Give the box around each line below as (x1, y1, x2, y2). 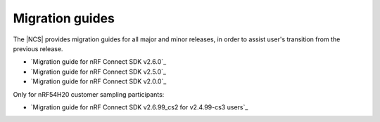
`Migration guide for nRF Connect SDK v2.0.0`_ (30, 77, 167, 86)
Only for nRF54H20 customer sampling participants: (13, 90, 165, 98)
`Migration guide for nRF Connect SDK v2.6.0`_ (30, 57, 167, 66)
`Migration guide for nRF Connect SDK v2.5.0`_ (30, 67, 167, 76)
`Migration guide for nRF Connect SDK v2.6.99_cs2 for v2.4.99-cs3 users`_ (30, 102, 248, 111)
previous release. (13, 44, 63, 53)
